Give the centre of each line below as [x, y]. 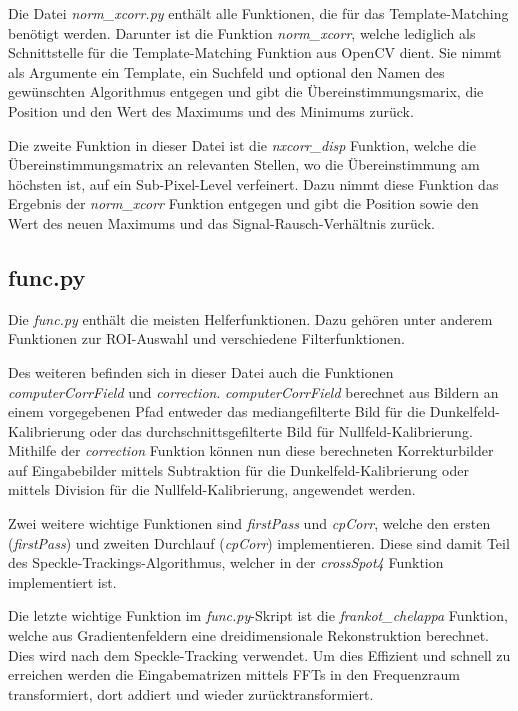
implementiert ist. [62, 581]
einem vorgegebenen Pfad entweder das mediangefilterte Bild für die [217, 411]
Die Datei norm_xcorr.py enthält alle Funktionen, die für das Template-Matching [258, 13]
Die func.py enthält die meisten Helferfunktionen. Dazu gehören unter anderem [250, 318]
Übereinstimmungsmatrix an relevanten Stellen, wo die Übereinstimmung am [244, 164]
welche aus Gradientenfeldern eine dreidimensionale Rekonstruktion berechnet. [249, 635]
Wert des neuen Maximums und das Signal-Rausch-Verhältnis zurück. [221, 222]
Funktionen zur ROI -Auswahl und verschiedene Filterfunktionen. [206, 338]
